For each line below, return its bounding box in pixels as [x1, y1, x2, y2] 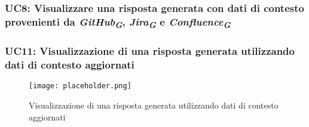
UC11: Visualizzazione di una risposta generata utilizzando [5, 44, 295, 58]
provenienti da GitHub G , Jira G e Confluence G [5, 14, 231, 31]
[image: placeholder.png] [29, 82, 131, 91]
